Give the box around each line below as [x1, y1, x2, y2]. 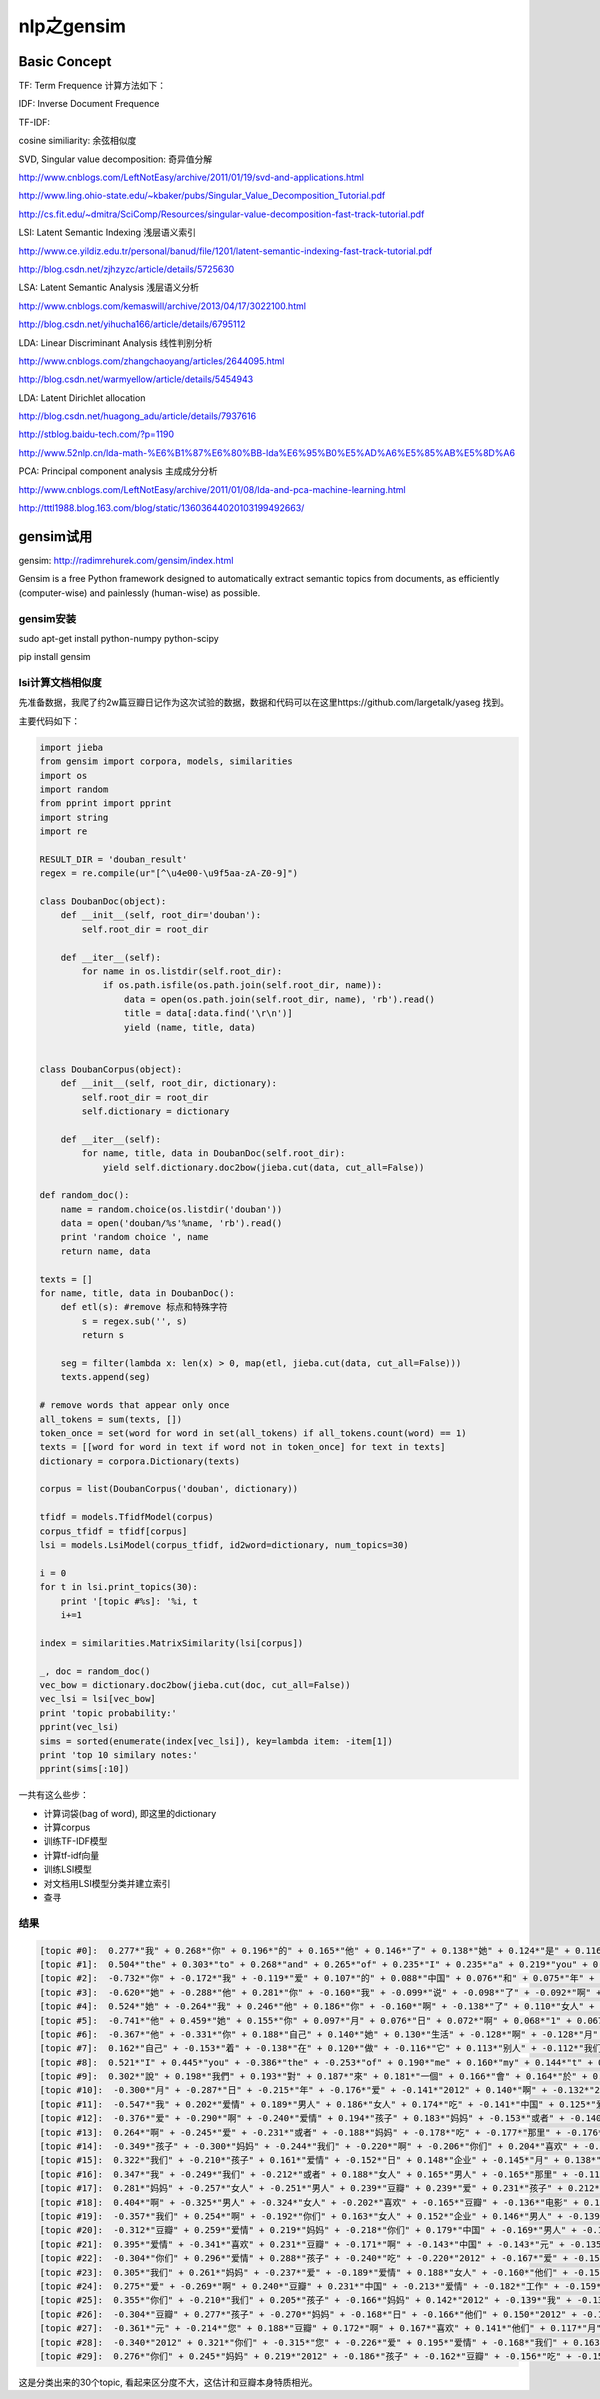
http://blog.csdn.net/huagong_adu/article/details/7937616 [18, 410, 257, 422]
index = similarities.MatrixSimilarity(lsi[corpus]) [39, 1637, 304, 1649]
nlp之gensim [18, 15, 127, 37]
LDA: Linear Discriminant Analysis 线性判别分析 [18, 336, 213, 349]
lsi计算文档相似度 [18, 676, 102, 690]
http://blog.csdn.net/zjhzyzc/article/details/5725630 [18, 263, 235, 275]
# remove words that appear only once [39, 1400, 230, 1411]
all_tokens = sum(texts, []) [39, 1413, 183, 1425]
